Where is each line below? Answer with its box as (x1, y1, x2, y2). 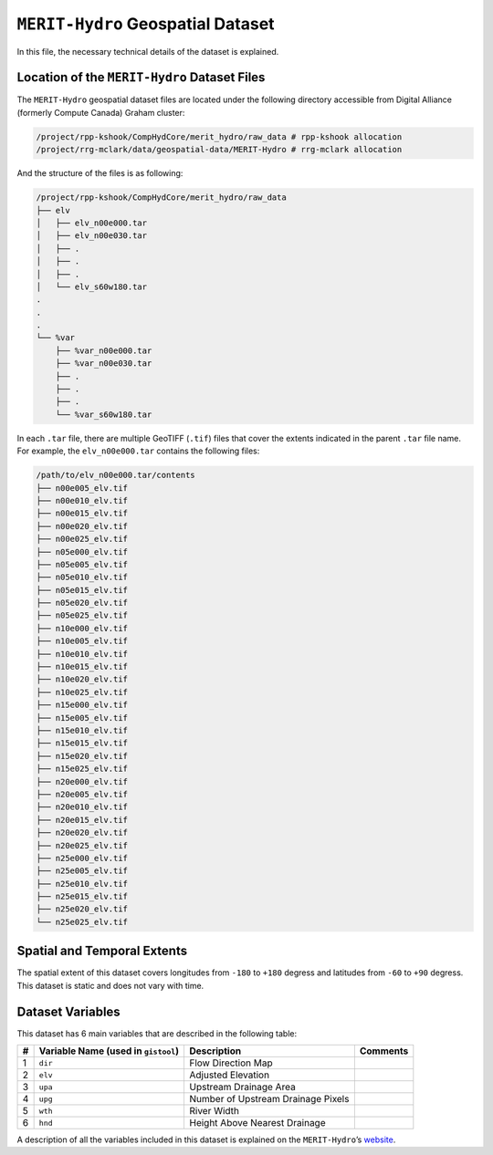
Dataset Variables (16, 1004, 121, 1019)
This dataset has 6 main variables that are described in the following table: (16, 1027, 297, 1039)
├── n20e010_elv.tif (36, 802, 128, 812)
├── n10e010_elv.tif (36, 649, 128, 659)
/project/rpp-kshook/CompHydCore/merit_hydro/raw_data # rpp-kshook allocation (36, 131, 403, 141)
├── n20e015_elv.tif (36, 815, 128, 825)
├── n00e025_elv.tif (36, 534, 128, 545)
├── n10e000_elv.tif (36, 623, 128, 633)
